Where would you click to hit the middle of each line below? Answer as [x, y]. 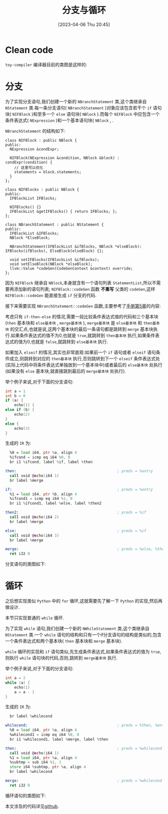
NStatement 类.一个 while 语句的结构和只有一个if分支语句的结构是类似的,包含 [83, 635]
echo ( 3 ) [22, 428]
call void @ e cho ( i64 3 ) [34, 535]
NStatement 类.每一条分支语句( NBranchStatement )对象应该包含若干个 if [78, 108]
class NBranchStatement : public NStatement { [54, 224]
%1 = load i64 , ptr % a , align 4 [43, 758]
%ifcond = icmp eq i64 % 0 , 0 [40, 457]
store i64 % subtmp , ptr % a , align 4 [48, 767]
